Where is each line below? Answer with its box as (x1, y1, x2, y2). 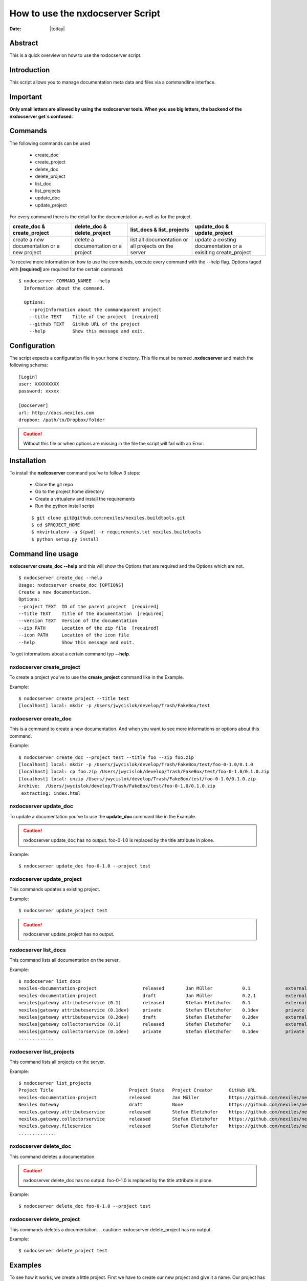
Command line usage (9, 549, 79, 558)
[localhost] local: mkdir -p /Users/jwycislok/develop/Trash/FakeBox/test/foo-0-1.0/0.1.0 (18, 761, 253, 768)
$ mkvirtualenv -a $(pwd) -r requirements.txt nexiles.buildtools (31, 529, 202, 535)
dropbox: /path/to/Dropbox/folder (18, 417, 105, 423)
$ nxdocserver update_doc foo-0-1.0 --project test (18, 863, 151, 869)
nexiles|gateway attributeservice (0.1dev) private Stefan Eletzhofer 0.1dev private (18, 1007, 304, 1013)
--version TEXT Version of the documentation (18, 618, 138, 624)
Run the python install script (35, 503, 94, 509)
